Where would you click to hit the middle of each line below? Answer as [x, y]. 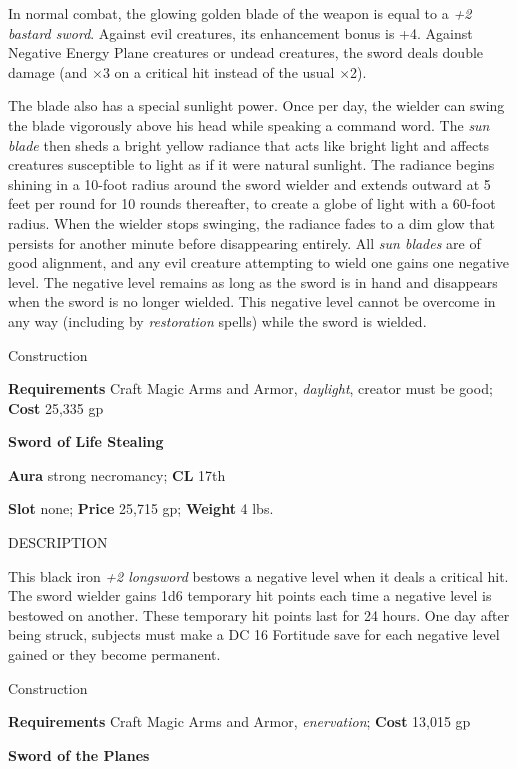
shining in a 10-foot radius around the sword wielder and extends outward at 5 [249, 183]
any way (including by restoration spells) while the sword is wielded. [217, 320]
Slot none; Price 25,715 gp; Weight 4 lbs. [141, 508]
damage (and [48, 71]
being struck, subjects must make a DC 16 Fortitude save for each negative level [254, 634]
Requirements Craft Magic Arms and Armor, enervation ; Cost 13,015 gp [239, 721]
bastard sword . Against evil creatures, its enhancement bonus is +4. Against [240, 32]
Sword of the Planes [79, 754]
